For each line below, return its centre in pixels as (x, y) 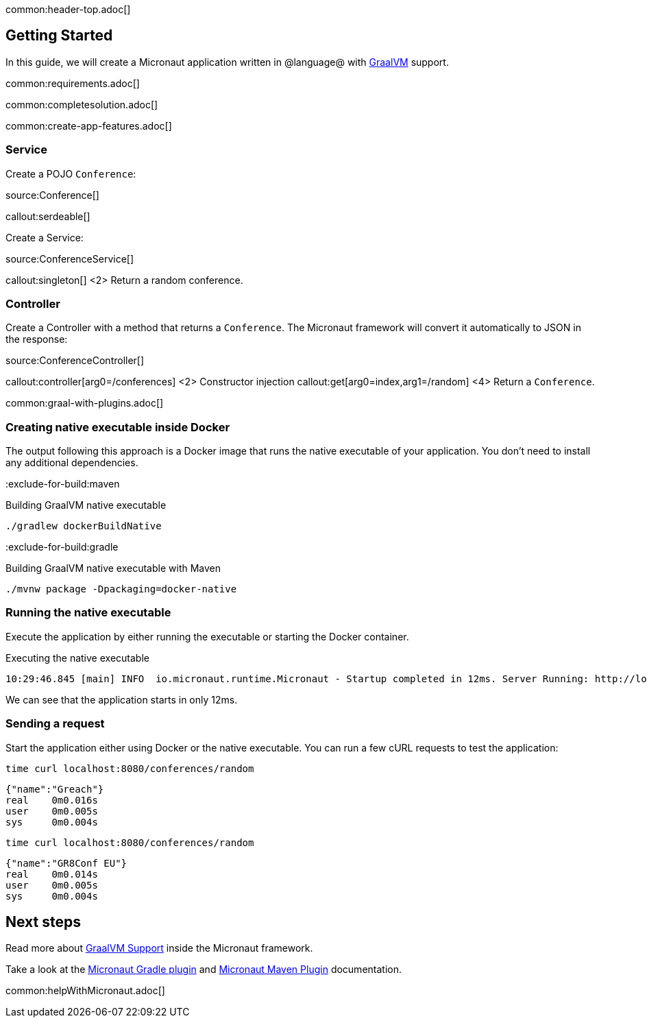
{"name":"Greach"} (55, 789)
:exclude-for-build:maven (63, 484)
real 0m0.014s (52, 874)
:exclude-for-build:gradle (62, 547)
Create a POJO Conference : (71, 173)
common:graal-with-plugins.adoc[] (85, 403)
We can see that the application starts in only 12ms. (122, 699)
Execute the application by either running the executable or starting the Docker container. (207, 636)
